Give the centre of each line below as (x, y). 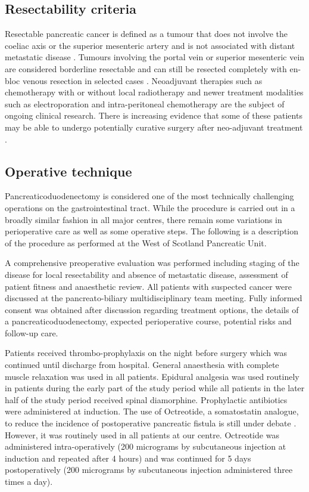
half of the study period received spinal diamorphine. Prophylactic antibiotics (146, 399)
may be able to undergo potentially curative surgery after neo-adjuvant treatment (154, 127)
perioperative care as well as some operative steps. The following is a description (152, 231)
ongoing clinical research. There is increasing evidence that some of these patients (154, 115)
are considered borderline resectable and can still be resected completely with (146, 68)
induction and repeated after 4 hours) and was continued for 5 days (128, 458)
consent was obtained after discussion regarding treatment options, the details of (152, 309)
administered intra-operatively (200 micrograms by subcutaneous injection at (146, 446)
